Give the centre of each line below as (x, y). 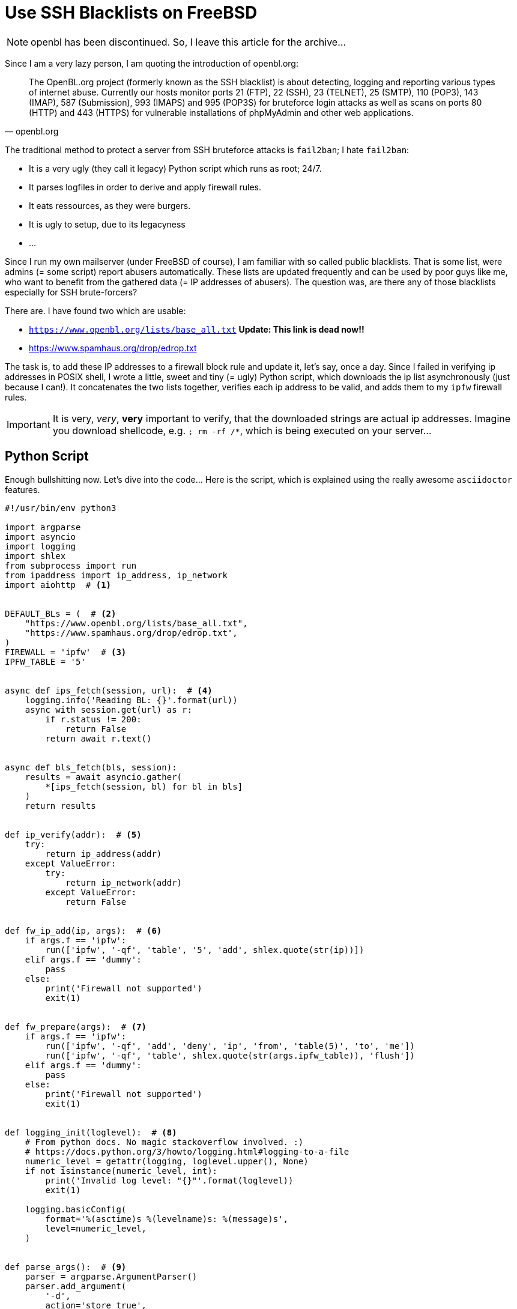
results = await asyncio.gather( (104, 777)
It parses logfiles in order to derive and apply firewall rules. (145, 187)
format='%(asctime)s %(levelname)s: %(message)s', (167, 1219)
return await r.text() (98, 738)
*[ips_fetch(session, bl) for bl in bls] (144, 786)
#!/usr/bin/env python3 (61, 508)
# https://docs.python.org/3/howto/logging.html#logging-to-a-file (187, 1151)
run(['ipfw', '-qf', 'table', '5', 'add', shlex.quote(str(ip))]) (205, 950)
